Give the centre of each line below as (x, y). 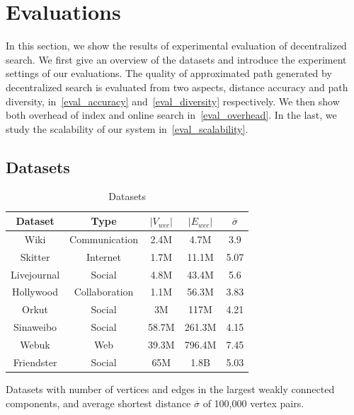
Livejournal (35, 274)
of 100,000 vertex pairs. (253, 403)
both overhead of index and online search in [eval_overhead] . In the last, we (171, 115)
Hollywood (35, 292)
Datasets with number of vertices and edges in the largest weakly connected (170, 388)
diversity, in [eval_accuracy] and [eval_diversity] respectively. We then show (173, 101)
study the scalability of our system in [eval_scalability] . (127, 128)
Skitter (35, 256)
